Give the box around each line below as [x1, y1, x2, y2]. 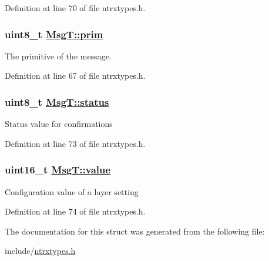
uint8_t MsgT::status [5, 94, 109, 109]
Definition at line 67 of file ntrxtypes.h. [5, 69, 146, 82]
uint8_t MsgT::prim [5, 26, 103, 41]
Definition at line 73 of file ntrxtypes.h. [5, 137, 146, 149]
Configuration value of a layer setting [5, 185, 139, 198]
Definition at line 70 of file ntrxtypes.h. [5, 2, 146, 14]
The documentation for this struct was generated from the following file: [5, 225, 265, 237]
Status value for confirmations [5, 118, 113, 130]
